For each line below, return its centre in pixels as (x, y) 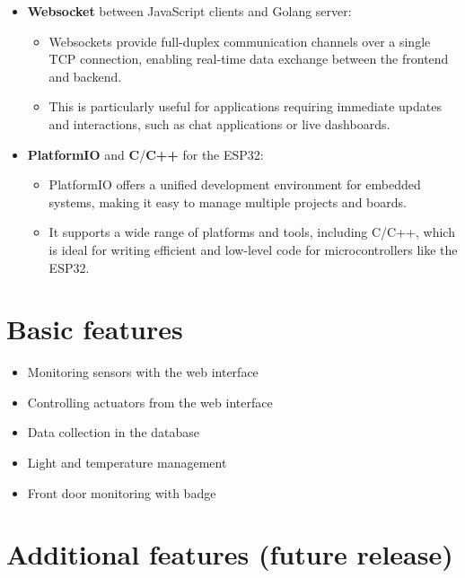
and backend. (85, 76)
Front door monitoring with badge (122, 492)
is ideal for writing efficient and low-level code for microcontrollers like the (253, 249)
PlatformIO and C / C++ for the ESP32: (145, 154)
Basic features (95, 329)
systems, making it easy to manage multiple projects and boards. (228, 201)
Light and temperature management (127, 463)
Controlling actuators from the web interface (150, 402)
